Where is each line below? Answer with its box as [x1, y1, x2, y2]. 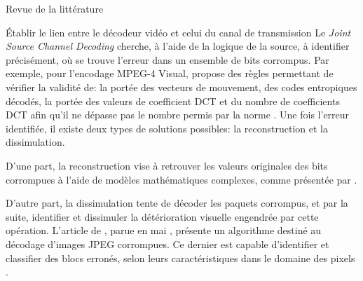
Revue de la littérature [6, 1, 104, 15]
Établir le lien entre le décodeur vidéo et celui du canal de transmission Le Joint [6, 25, 351, 39]
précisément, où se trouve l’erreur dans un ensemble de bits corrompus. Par [6, 52, 329, 67]
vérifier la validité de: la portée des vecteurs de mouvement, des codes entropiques [6, 79, 357, 94]
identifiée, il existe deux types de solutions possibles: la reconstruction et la [6, 121, 328, 135]
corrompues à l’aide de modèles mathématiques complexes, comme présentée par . [6, 172, 357, 186]
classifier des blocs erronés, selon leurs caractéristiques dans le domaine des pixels [6, 250, 355, 265]
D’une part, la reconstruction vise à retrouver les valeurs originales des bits [6, 158, 328, 172]
